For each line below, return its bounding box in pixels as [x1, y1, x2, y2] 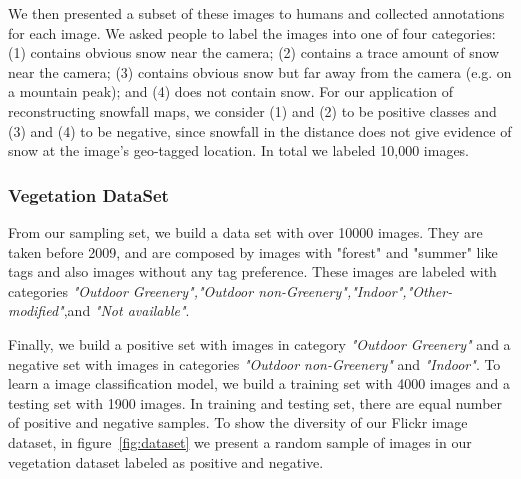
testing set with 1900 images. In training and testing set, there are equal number [8, 392, 503, 413]
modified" [8, 300, 64, 321]
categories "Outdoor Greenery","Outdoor [8, 280, 254, 301]
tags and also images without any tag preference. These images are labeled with [8, 261, 497, 282]
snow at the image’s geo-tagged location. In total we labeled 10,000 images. [8, 140, 470, 161]
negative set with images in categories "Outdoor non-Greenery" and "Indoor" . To [8, 353, 501, 374]
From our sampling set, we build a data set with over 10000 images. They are [8, 221, 483, 242]
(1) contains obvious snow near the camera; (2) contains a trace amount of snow [8, 42, 500, 63]
